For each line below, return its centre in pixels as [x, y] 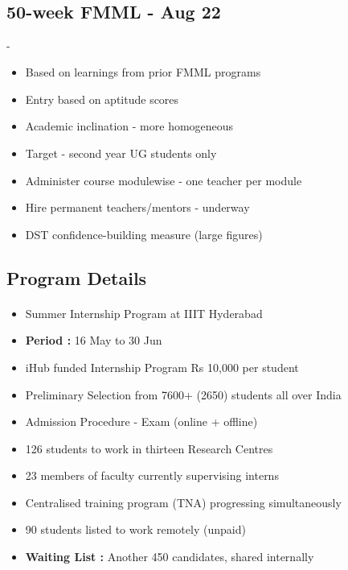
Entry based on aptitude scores [102, 99]
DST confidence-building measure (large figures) [144, 234]
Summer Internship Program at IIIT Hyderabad [144, 313]
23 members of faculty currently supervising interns [152, 475]
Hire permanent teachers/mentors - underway [137, 207]
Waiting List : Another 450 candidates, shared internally [170, 557]
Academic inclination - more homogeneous [129, 126]
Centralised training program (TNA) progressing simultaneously [183, 502]
